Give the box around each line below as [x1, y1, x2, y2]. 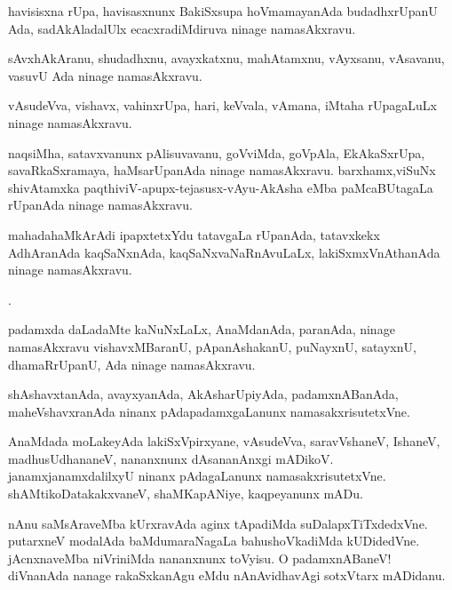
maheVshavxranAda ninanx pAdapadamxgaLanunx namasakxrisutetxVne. [8, 402, 410, 420]
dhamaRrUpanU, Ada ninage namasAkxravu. [8, 355, 256, 373]
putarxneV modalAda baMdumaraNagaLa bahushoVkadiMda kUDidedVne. [8, 531, 420, 550]
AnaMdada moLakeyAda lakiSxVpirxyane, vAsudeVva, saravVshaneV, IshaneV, [8, 432, 440, 450]
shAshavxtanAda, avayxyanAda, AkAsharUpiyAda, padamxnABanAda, [8, 385, 399, 403]
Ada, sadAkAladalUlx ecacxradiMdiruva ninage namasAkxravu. [8, 19, 356, 37]
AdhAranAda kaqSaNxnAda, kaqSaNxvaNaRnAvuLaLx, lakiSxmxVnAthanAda [8, 243, 440, 261]
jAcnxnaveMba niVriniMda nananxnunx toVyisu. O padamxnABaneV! [8, 548, 392, 567]
